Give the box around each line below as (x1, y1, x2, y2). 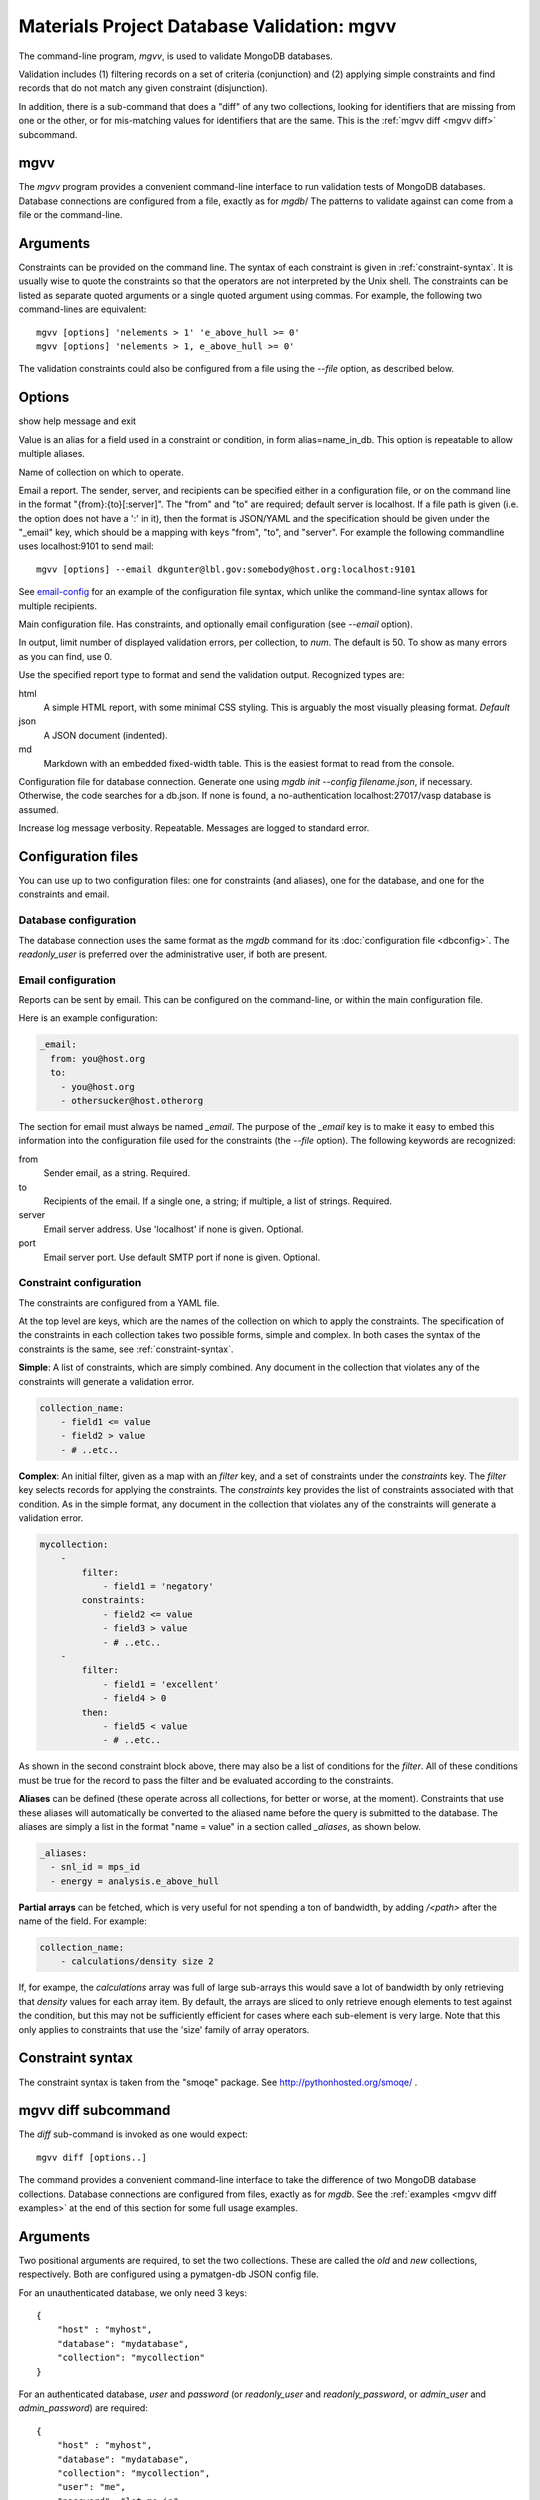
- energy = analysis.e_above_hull (50, 1875, 220, 1887)
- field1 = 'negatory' (102, 1581, 214, 1592)
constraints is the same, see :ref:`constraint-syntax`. (18, 1343, 234, 1355)
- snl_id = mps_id (50, 1861, 140, 1873)
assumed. (18, 803, 59, 815)
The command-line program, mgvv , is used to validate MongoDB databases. (18, 50, 334, 62)
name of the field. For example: (18, 1915, 147, 1927)
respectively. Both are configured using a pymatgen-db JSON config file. (18, 2268, 319, 2280)
